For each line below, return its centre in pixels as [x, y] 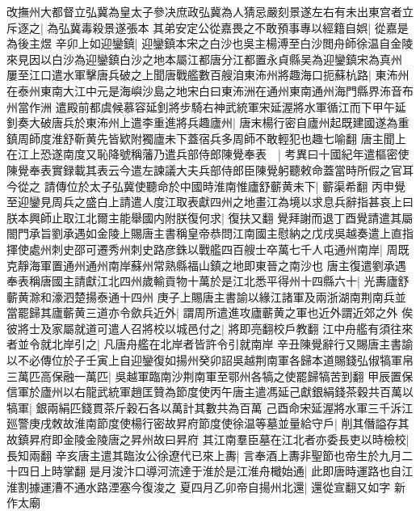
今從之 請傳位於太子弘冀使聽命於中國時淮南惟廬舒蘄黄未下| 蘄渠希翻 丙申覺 [206, 186]
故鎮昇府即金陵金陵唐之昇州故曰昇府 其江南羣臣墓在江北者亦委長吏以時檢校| [208, 439]
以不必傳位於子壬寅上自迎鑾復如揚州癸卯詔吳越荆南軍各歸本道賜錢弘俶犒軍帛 [210, 360]
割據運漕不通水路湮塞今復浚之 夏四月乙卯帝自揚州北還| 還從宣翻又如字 [204, 486]
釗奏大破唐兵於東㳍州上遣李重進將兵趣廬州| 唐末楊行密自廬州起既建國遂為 [202, 122]
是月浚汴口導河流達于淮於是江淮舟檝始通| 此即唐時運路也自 [246, 471]
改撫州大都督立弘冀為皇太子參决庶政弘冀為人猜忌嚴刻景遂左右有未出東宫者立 [210, 11]
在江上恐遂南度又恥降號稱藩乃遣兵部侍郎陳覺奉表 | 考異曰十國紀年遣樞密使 [208, 154]
